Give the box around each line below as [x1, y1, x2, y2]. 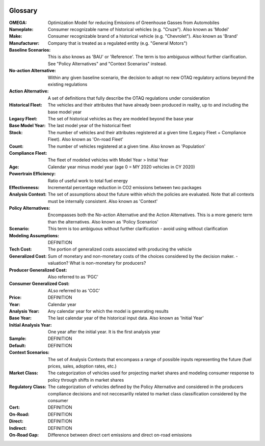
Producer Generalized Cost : [9, 267, 67, 273]
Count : [9, 143, 24, 149]
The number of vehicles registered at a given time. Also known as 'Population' [48, 143, 206, 149]
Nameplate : [9, 26, 34, 32]
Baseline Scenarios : [9, 47, 51, 53]
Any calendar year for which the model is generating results [48, 308, 169, 314]
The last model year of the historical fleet [48, 123, 131, 129]
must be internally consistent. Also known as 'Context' [48, 198, 158, 204]
